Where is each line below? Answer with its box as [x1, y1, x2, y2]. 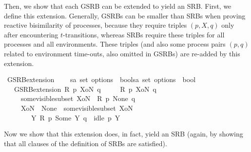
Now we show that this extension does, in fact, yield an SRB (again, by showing [4, 129, 243, 139]
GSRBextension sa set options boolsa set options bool [7, 74, 196, 84]
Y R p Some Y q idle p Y [31, 112, 120, 122]
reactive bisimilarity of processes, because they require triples [4, 20, 187, 30]
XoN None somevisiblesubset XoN [20, 102, 133, 113]
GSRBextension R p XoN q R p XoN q [14, 84, 156, 94]
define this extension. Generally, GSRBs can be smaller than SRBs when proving [4, 10, 246, 20]
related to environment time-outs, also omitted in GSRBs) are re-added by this [4, 48, 240, 58]
